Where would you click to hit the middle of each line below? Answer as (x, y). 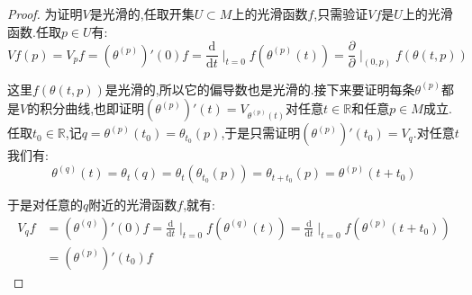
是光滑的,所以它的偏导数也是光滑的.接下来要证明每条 (260, 89)
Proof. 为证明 (45, 13)
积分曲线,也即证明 (92, 108)
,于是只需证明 (261, 133)
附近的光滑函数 (133, 205)
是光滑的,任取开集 (142, 13)
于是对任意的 (45, 205)
